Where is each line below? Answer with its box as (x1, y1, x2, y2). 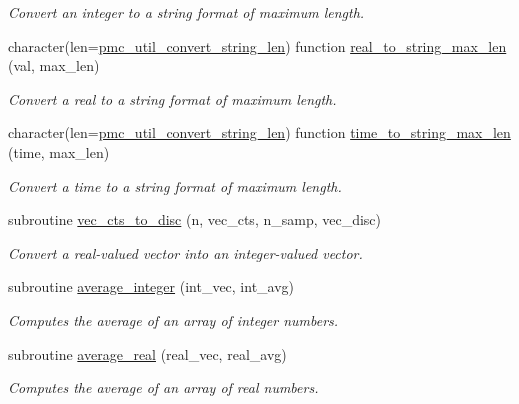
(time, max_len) (8, 141, 110, 162)
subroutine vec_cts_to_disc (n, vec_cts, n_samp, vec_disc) (8, 209, 382, 230)
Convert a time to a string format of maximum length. (8, 175, 342, 196)
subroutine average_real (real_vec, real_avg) (8, 343, 287, 364)
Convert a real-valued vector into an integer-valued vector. (8, 242, 363, 263)
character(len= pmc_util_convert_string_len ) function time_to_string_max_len (8, 122, 511, 143)
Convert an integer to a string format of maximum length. (8, 2, 365, 22)
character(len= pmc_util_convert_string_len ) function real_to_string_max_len (8, 35, 507, 56)
